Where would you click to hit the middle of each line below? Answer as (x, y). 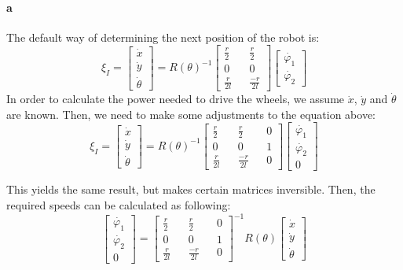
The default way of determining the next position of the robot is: (163, 37)
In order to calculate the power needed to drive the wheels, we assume (176, 99)
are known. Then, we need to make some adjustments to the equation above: (191, 114)
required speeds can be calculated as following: (119, 205)
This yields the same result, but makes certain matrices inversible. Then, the (191, 189)
